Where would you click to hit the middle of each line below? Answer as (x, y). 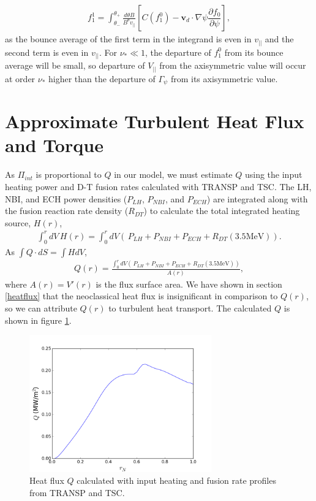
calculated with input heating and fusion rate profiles (176, 480)
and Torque (54, 145)
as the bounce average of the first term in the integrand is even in (128, 39)
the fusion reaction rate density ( (67, 211)
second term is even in (47, 52)
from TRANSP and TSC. (77, 493)
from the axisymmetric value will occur (233, 65)
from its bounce (254, 52)
